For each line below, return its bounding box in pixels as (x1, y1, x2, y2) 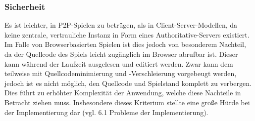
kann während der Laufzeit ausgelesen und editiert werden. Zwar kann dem (4, 58, 233, 69)
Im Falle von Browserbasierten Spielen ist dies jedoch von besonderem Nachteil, (4, 39, 246, 49)
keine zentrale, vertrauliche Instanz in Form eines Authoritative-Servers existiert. (4, 29, 250, 40)
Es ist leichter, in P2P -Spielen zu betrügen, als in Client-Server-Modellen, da (4, 20, 238, 30)
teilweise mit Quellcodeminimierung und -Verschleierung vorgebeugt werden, (4, 68, 237, 79)
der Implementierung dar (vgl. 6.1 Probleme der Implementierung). (4, 107, 208, 117)
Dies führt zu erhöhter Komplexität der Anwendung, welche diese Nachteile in (4, 87, 241, 98)
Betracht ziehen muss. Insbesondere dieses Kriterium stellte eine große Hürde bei (4, 97, 250, 107)
